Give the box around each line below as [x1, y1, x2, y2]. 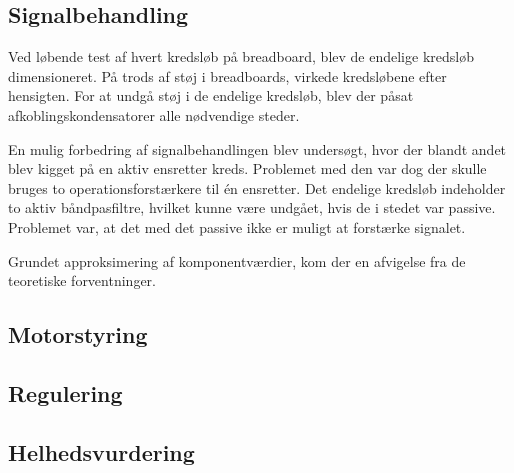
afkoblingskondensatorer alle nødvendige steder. [8, 104, 300, 125]
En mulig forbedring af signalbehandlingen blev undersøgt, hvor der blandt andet [8, 138, 507, 159]
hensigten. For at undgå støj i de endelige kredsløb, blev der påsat [8, 85, 414, 106]
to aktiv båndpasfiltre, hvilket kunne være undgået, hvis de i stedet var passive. [8, 197, 496, 218]
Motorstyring [8, 319, 148, 350]
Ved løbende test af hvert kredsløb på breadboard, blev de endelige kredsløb [8, 46, 474, 67]
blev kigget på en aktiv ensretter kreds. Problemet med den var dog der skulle [8, 158, 487, 179]
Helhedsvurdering [8, 436, 195, 467]
